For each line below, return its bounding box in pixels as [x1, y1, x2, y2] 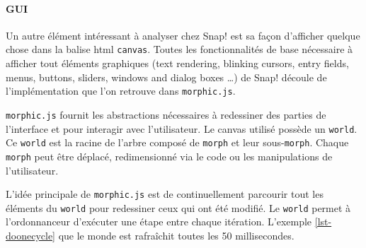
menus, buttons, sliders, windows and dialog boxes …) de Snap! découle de [6, 69, 327, 84]
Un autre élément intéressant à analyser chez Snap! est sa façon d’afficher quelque [6, 28, 360, 42]
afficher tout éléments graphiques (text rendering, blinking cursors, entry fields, [6, 56, 349, 71]
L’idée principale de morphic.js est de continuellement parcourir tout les [6, 187, 324, 201]
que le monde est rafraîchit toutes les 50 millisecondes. [58, 228, 294, 243]
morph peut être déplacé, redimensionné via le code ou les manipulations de [6, 148, 333, 163]
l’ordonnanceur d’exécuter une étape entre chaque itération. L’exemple [6, 214, 312, 229]
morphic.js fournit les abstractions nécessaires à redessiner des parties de [6, 107, 326, 122]
